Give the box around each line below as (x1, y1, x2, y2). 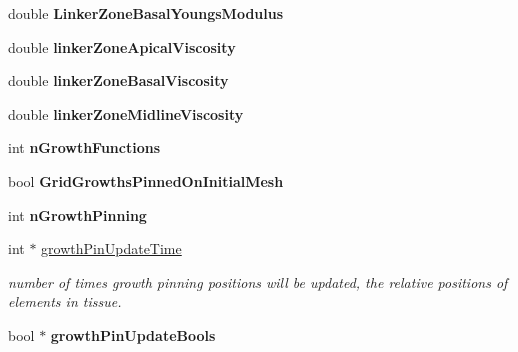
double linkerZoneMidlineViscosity (8, 103, 244, 124)
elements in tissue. (8, 291, 122, 312)
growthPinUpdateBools (50, 324, 216, 345)
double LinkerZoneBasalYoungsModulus (8, 3, 284, 23)
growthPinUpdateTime (41, 238, 182, 259)
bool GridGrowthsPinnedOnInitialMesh (8, 170, 284, 191)
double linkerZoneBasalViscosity (8, 70, 229, 91)
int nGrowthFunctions (8, 137, 160, 158)
